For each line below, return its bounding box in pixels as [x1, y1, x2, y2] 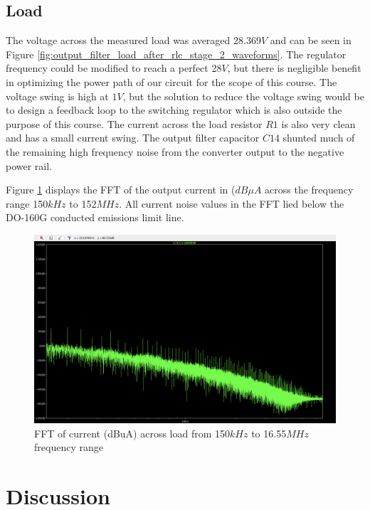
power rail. [6, 158, 53, 173]
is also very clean [281, 116, 356, 131]
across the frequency [265, 182, 354, 197]
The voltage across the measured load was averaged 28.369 [6, 33, 261, 48]
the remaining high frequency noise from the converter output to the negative [6, 144, 344, 159]
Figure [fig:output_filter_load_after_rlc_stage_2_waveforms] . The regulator [6, 46, 347, 61]
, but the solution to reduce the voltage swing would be [122, 88, 364, 103]
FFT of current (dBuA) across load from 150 [34, 425, 231, 440]
